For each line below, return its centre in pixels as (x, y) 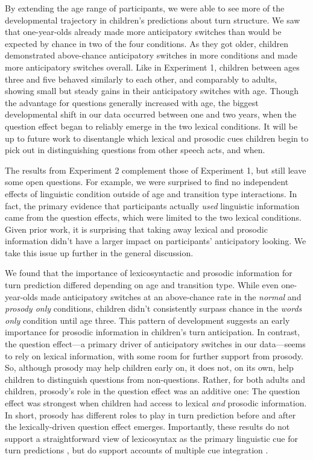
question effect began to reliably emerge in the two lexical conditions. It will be (151, 126)
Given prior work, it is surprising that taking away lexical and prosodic (136, 229)
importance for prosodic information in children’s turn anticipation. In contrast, (153, 332)
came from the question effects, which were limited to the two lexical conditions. (153, 217)
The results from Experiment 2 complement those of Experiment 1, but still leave (156, 170)
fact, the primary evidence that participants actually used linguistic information (152, 205)
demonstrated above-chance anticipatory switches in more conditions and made (151, 55)
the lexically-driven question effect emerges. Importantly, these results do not (147, 427)
